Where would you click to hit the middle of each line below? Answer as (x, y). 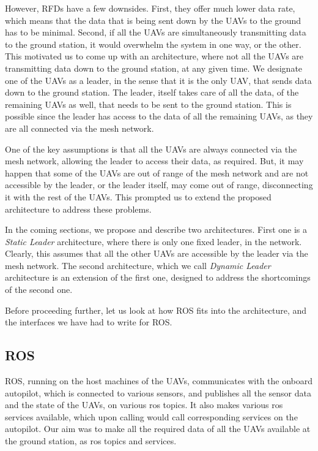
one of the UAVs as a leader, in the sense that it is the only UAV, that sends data (158, 80)
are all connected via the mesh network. (79, 128)
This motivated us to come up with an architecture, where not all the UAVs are (154, 56)
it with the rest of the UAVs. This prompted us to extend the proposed (138, 196)
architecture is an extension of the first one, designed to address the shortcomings (158, 277)
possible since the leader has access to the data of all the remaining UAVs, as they (159, 116)
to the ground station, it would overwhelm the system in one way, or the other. (153, 44)
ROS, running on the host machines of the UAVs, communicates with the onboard (159, 381)
